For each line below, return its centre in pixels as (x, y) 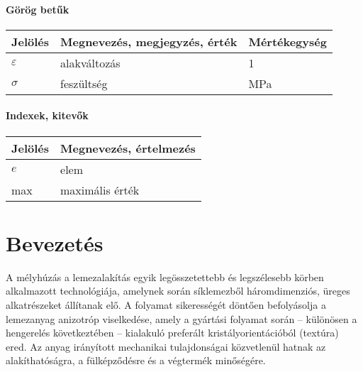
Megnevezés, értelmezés (128, 148)
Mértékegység (287, 41)
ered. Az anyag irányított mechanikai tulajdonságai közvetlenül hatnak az (166, 346)
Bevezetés (55, 242)
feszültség (84, 83)
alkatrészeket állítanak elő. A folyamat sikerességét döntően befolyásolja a (166, 304)
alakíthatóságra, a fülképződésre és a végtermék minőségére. (136, 360)
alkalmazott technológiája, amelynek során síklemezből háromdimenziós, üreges (178, 291)
